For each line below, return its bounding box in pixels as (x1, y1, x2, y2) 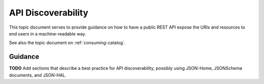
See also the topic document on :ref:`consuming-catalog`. (9, 40, 126, 46)
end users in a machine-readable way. (9, 31, 87, 36)
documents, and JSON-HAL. (9, 72, 67, 78)
